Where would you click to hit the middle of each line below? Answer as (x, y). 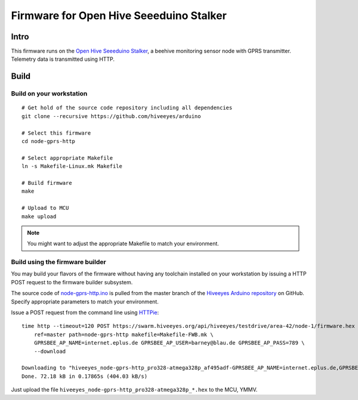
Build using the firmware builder (59, 262)
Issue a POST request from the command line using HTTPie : (85, 312)
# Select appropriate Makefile (67, 158)
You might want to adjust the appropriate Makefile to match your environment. (123, 244)
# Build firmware (47, 183)
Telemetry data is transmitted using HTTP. (63, 59)
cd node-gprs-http (49, 141)
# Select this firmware (56, 133)
